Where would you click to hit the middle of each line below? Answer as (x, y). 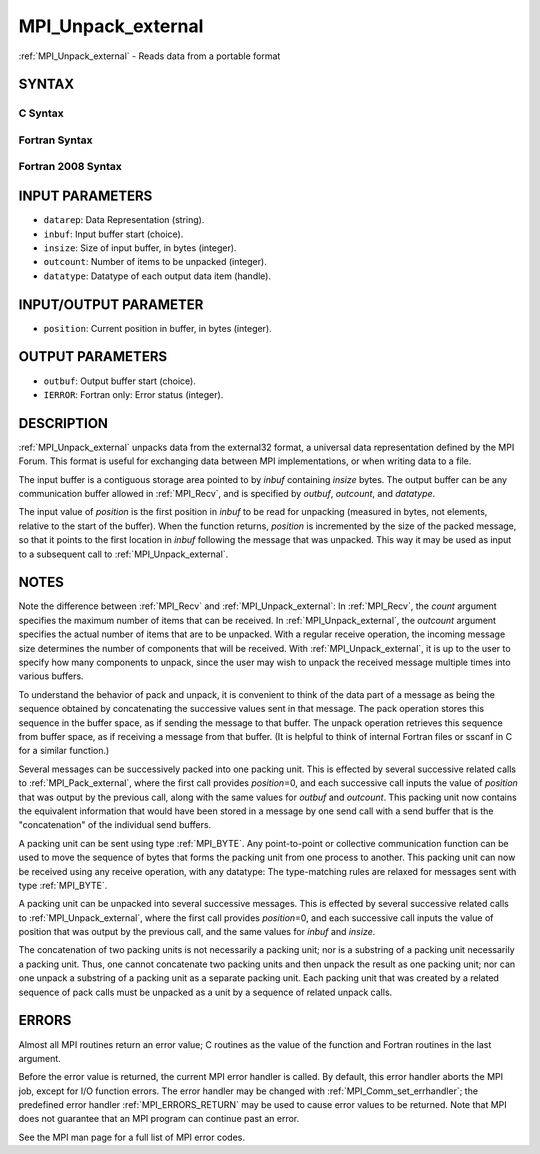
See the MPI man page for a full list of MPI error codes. (131, 1137)
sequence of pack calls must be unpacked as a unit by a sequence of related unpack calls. (205, 992)
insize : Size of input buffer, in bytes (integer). (140, 247)
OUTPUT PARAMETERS (93, 356)
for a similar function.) (64, 751)
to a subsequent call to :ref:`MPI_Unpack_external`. (123, 554)
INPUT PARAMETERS (85, 196)
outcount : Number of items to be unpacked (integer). (155, 262)
